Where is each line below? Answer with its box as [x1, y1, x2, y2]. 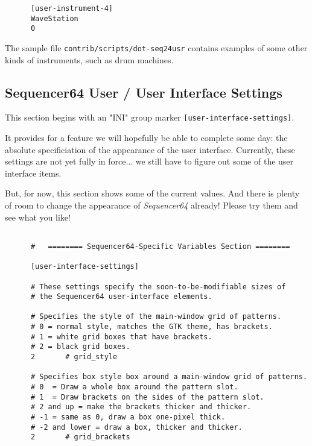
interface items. [5, 166, 62, 179]
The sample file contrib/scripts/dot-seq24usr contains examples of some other [5, 41, 308, 54]
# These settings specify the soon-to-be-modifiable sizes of [30, 282, 286, 291]
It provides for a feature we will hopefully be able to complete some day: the [5, 131, 288, 144]
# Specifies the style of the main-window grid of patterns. [30, 312, 282, 321]
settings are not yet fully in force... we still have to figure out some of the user [5, 155, 294, 168]
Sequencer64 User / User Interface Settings [5, 83, 282, 101]
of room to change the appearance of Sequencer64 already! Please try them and [5, 199, 298, 212]
